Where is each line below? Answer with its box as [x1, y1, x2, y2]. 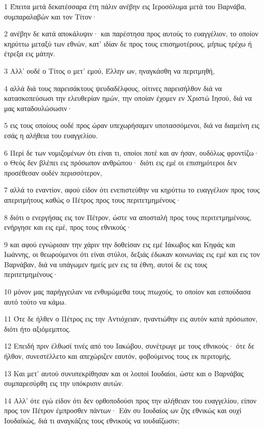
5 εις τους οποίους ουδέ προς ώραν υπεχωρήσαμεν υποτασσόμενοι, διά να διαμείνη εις [4, 120, 259, 131]
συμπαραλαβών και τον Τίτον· [4, 11, 98, 22]
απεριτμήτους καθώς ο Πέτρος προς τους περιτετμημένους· [4, 194, 181, 205]
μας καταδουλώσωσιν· [4, 102, 73, 113]
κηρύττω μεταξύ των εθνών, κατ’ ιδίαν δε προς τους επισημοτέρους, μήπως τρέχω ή [4, 38, 252, 49]
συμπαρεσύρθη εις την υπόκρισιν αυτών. [4, 378, 124, 389]
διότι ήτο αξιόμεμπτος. [4, 323, 71, 334]
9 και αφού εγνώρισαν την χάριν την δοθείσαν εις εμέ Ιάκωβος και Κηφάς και [4, 239, 235, 249]
